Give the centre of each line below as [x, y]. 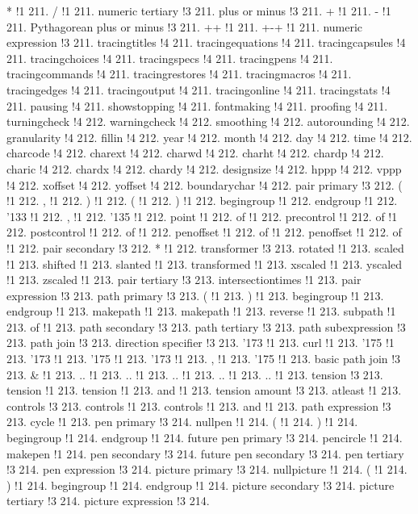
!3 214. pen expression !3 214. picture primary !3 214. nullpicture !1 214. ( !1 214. [207, 469]
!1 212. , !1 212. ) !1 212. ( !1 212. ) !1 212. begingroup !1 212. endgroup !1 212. [202, 201]
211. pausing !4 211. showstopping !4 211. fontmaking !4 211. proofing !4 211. [197, 105]
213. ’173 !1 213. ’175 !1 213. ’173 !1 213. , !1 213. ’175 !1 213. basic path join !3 [204, 359]
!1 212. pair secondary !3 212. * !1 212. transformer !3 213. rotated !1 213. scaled [205, 247]
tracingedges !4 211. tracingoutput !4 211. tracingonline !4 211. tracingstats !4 [199, 89]
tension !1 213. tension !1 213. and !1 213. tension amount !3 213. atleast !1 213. [204, 390]
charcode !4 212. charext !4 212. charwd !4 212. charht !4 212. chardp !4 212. [195, 153]
